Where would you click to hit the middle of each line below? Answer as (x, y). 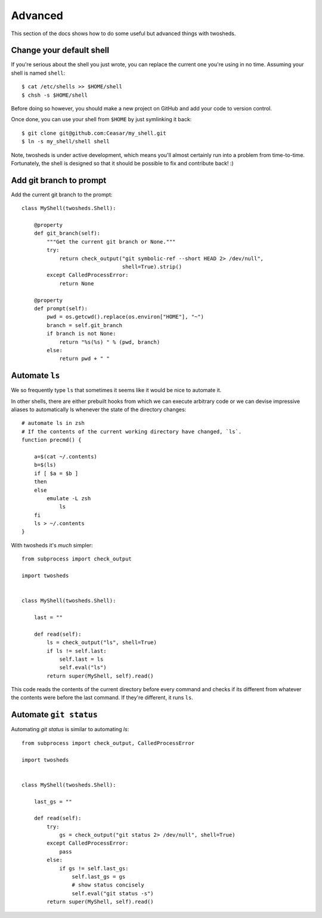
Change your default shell (60, 50)
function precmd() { (52, 440)
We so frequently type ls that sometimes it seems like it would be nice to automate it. (116, 390)
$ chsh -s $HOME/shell (55, 95)
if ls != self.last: (77, 651)
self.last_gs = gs (99, 877)
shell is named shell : (38, 73)
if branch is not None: (81, 334)
